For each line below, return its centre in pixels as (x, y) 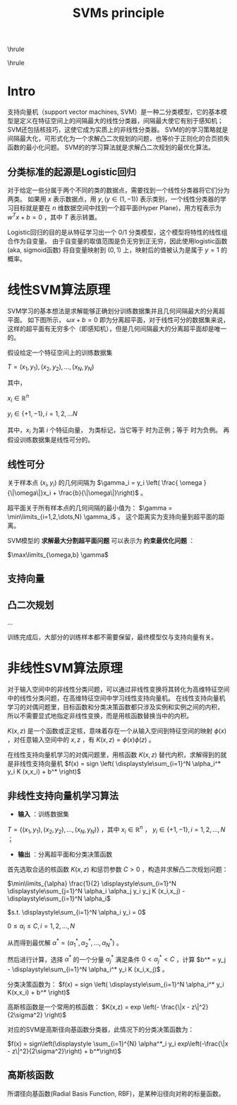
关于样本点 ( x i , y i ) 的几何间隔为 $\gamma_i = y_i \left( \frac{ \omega (105, 483)
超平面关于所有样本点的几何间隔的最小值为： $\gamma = (90, 508)
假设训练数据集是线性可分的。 (50, 440)
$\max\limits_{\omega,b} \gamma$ (58, 554)
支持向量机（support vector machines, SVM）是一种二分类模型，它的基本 (114, 112)
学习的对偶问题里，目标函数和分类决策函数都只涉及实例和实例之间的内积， (115, 707)
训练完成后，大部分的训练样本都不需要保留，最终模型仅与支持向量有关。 (112, 637)
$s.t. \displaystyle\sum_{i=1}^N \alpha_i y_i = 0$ (77, 912)
